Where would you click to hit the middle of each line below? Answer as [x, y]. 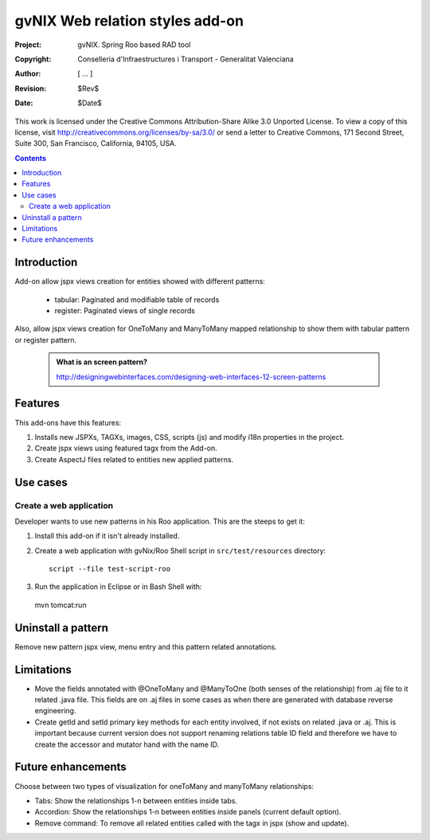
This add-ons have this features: [68, 422]
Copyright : [33, 59]
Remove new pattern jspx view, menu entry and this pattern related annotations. [146, 646]
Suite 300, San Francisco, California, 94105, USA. [96, 143]
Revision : [31, 88]
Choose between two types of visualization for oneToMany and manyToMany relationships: [164, 786]
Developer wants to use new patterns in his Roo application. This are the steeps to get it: [160, 521]
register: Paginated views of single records [125, 311]
